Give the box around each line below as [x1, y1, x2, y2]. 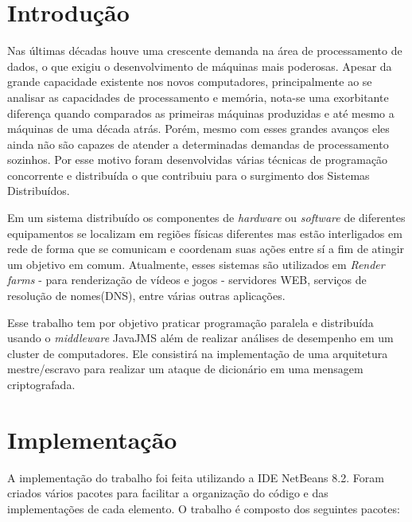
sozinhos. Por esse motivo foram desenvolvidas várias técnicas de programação [7, 151, 388, 168]
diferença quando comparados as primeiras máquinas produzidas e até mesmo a [7, 104, 395, 121]
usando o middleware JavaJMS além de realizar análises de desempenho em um [7, 329, 394, 346]
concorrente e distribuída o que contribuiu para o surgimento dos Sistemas [7, 166, 370, 183]
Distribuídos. [7, 182, 70, 199]
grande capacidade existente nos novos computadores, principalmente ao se [7, 73, 372, 90]
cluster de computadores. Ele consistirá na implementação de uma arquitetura [7, 345, 388, 361]
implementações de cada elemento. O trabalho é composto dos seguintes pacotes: [7, 500, 400, 516]
